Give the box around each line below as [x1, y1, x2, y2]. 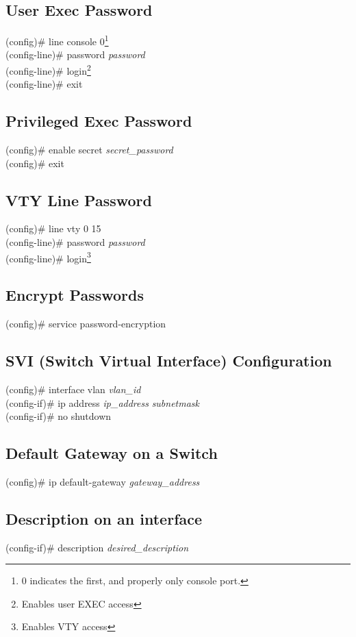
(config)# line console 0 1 [5, 32, 109, 48]
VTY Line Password [5, 189, 152, 210]
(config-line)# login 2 [5, 62, 91, 77]
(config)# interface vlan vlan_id [5, 382, 141, 396]
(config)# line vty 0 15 [5, 221, 101, 236]
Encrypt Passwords [5, 284, 144, 305]
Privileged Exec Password [5, 110, 192, 132]
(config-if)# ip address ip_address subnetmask [5, 395, 200, 410]
